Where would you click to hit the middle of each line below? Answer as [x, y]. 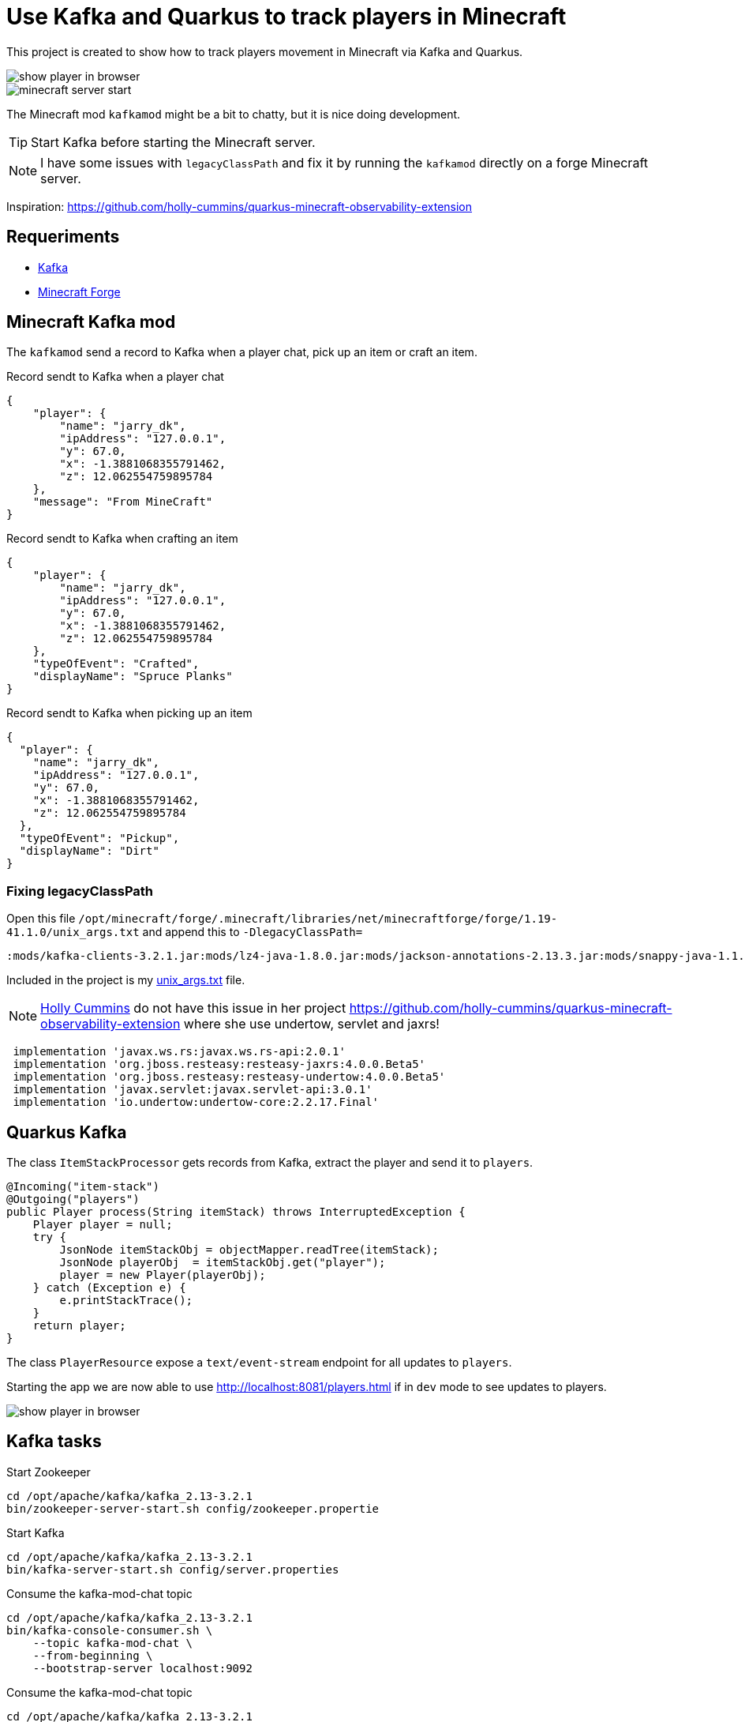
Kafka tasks [54, 1442]
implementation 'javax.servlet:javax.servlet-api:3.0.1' [193, 1090]
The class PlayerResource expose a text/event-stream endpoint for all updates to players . [259, 1363]
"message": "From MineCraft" [123, 502]
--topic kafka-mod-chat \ [113, 1643]
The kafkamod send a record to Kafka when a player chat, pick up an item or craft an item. [242, 352]
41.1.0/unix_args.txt [73, 932]
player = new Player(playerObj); [163, 1275]
